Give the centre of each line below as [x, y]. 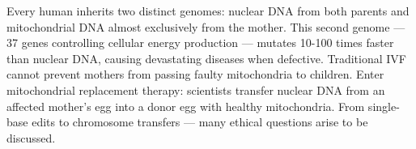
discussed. [31, 137]
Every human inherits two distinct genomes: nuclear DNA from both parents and [208, 11]
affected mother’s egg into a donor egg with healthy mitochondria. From [186, 106]
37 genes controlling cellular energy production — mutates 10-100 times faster [200, 43]
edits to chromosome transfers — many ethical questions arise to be [200, 122]
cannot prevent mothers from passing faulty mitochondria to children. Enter [195, 74]
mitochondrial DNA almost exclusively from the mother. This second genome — [206, 26]
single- [384, 106]
